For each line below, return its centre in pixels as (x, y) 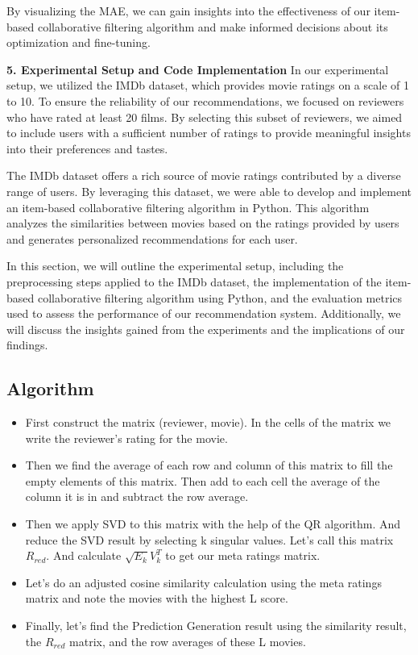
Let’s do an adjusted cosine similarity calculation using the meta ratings (203, 582)
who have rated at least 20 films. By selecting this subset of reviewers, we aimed (205, 117)
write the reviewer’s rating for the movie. (126, 438)
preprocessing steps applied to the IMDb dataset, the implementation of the (194, 281)
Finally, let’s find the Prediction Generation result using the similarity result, (216, 626)
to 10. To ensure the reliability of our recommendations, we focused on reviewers (205, 100)
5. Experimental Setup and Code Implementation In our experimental (198, 69)
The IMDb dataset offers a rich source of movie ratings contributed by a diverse (204, 175)
